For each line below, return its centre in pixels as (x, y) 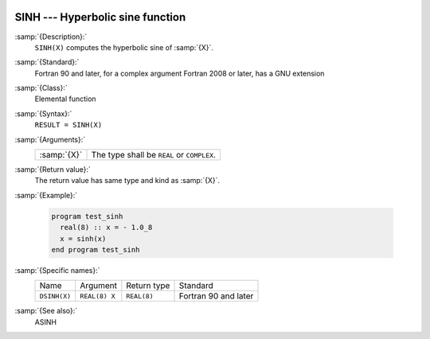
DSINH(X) (55, 296)
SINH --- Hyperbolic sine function (100, 17)
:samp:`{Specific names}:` (57, 270)
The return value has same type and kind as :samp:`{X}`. (127, 181)
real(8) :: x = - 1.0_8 (106, 228)
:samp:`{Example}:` (46, 195)
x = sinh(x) (83, 238)
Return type (148, 286)
